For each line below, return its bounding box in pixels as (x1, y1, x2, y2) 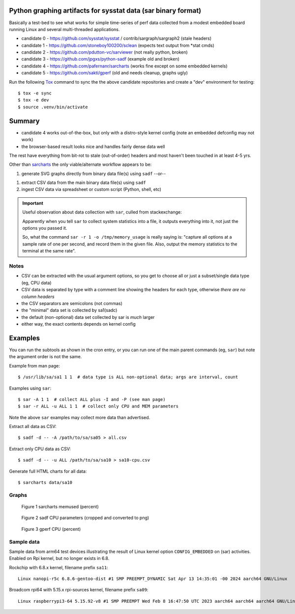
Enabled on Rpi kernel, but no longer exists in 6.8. (9, 555, 110, 561)
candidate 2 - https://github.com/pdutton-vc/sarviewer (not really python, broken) (21, 49, 188, 55)
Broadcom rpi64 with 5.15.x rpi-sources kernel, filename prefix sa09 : (9, 587, 148, 593)
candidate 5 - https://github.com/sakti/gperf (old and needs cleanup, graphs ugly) (21, 70, 188, 76)
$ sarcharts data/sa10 (18, 480, 73, 486)
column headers (21, 293, 55, 300)
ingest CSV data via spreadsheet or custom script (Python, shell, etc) (21, 186, 162, 192)
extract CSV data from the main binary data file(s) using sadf (21, 180, 146, 185)
